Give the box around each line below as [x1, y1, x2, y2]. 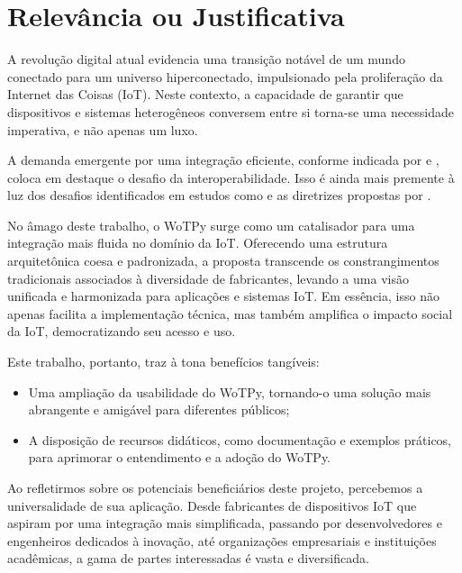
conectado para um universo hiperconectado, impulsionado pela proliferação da [7, 67, 443, 86]
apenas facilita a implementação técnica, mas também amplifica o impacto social [7, 304, 453, 323]
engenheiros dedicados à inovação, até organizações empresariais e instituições [7, 531, 437, 550]
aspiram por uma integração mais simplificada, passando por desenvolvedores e [7, 514, 442, 532]
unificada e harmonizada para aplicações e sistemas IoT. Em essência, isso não [7, 286, 439, 305]
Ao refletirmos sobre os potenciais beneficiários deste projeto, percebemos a [7, 478, 423, 496]
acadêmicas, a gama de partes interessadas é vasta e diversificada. [7, 549, 369, 568]
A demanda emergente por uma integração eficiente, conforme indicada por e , [7, 150, 439, 169]
